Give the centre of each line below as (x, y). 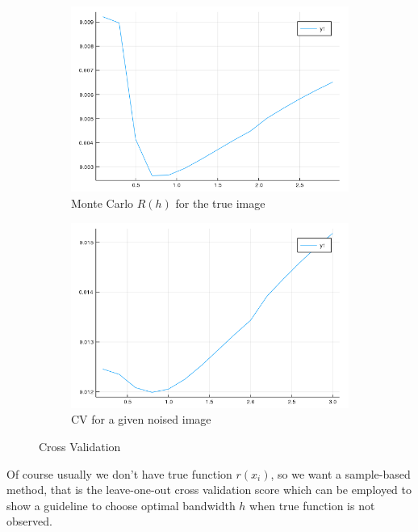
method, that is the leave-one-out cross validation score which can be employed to (209, 490)
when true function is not (312, 505)
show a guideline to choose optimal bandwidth (121, 505)
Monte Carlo (102, 203)
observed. (29, 521)
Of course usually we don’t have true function (119, 473)
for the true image (220, 203)
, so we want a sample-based (341, 473)
